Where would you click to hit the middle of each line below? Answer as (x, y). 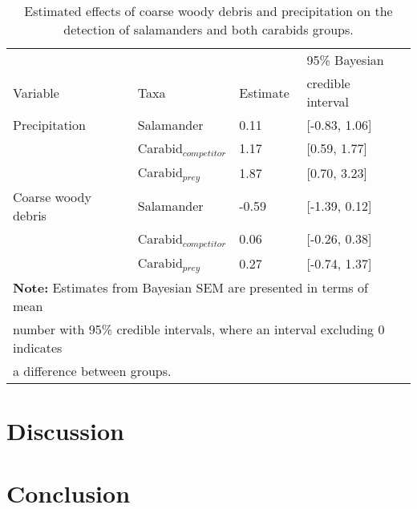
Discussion (65, 430)
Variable (36, 92)
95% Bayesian (345, 60)
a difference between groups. (92, 370)
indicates (38, 347)
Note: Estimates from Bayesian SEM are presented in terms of (190, 287)
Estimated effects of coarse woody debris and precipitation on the (208, 11)
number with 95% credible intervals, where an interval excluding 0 (199, 329)
